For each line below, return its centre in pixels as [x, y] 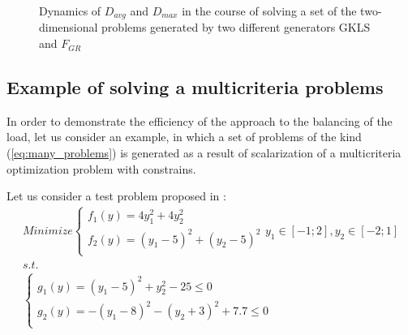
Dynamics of [70, 11]
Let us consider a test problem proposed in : [116, 196]
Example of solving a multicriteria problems [195, 87]
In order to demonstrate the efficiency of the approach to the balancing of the [200, 120]
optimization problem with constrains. [101, 168]
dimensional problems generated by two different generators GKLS [205, 27]
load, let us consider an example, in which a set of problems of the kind [184, 137]
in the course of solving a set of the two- [282, 11]
